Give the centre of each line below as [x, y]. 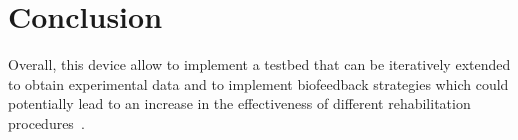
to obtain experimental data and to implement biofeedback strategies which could [258, 83]
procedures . [46, 122]
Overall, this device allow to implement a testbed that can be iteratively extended [259, 64]
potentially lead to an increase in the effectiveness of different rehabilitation [239, 103]
